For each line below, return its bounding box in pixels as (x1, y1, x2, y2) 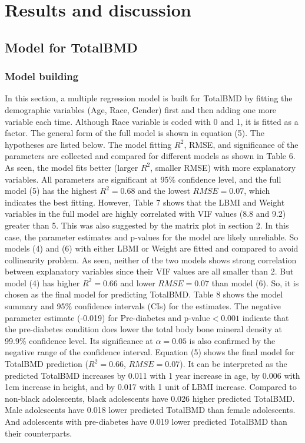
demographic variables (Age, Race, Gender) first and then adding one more (5, 103, 277, 115)
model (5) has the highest (5, 184, 97, 197)
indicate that (242, 311, 289, 323)
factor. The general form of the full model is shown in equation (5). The (5, 127, 264, 139)
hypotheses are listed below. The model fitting (5, 138, 172, 150)
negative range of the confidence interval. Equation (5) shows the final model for (5, 346, 295, 358)
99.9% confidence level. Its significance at (5, 334, 153, 346)
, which (244, 184, 270, 197)
